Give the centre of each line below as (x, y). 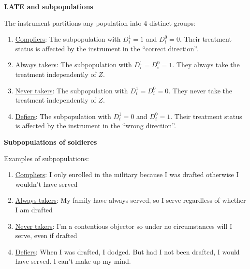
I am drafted (34, 209)
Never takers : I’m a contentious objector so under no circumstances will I (124, 226)
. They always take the (206, 65)
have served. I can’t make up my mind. (73, 261)
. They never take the (200, 90)
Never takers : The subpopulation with (72, 90)
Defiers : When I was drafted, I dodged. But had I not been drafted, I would (127, 251)
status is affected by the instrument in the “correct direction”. (107, 48)
